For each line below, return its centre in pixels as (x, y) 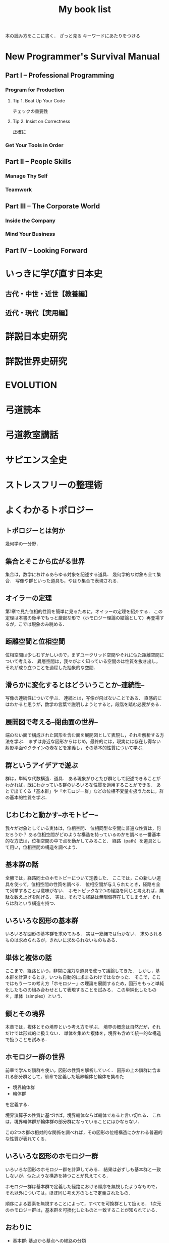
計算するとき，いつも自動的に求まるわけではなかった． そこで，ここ (90, 977)
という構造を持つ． (38, 903)
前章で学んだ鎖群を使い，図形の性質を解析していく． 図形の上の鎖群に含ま (83, 1070)
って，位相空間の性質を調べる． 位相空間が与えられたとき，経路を (87, 884)
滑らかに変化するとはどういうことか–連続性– (75, 685)
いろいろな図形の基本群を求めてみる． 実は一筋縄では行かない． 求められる (84, 934)
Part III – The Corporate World (52, 206)
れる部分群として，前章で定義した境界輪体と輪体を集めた (65, 1076)
